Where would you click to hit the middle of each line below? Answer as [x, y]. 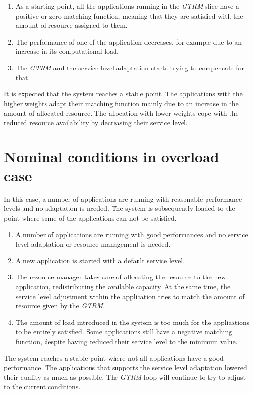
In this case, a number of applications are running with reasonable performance [123, 198]
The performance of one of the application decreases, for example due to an [129, 41]
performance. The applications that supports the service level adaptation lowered [126, 367]
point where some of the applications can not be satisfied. [90, 218]
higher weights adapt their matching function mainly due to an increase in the [121, 103]
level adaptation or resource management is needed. [93, 244]
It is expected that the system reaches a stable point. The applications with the [123, 94]
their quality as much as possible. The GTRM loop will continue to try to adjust [125, 377]
